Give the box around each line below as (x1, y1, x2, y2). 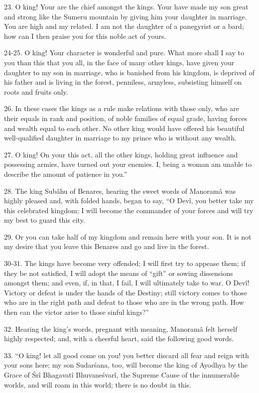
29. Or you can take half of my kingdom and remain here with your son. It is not (4, 231, 252, 242)
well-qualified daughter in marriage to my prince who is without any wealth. (4, 132, 237, 143)
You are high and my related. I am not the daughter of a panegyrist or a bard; (4, 21, 244, 31)
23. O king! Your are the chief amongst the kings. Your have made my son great (4, 1, 249, 11)
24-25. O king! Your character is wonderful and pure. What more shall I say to (4, 47, 244, 58)
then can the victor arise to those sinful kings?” (4, 307, 149, 317)
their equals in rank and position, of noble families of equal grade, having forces (4, 113, 248, 123)
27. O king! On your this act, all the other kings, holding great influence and (4, 149, 238, 159)
